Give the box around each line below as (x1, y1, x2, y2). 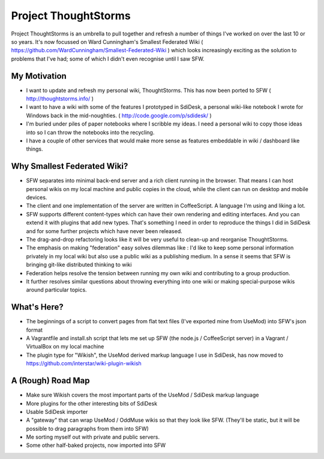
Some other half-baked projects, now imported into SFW (26, 442, 166, 449)
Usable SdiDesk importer (26, 408, 88, 415)
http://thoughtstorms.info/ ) (26, 95, 94, 102)
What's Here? (11, 302, 64, 312)
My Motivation (11, 71, 67, 81)
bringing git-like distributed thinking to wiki (26, 261, 132, 269)
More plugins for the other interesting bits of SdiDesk (26, 400, 158, 407)
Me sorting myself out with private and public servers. (26, 433, 160, 441)
